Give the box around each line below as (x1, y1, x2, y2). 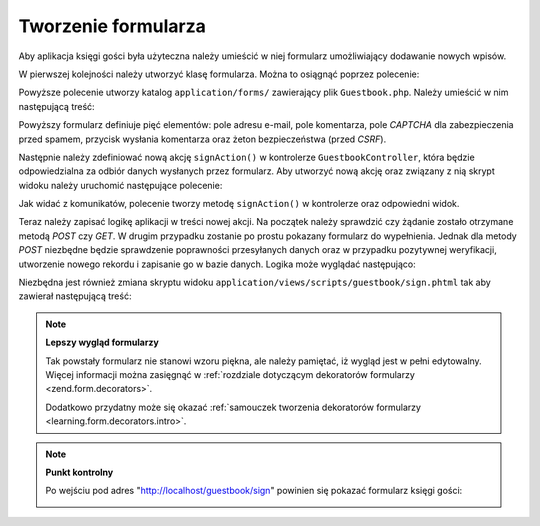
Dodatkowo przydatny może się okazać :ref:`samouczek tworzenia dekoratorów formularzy (45, 401, 422, 413)
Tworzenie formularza (18, 15, 207, 37)
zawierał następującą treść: (18, 290, 132, 302)
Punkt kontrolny (45, 466, 114, 478)
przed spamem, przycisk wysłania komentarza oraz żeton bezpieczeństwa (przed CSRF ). (18, 133, 387, 145)
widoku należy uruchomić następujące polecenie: (18, 179, 223, 191)
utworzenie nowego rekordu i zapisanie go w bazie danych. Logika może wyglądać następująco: (18, 258, 416, 270)
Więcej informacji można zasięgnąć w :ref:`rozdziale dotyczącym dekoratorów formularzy (45, 368, 415, 380)
